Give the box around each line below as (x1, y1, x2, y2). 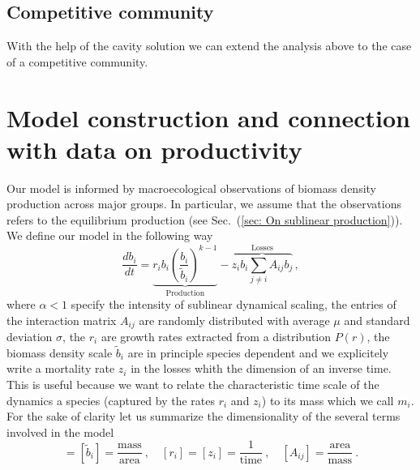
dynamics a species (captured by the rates (6, 391, 216, 408)
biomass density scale (6, 344, 113, 361)
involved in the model (6, 423, 114, 440)
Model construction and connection (6, 100, 410, 134)
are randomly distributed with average (139, 311, 330, 328)
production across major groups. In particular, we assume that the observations (6, 195, 401, 212)
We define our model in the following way (6, 227, 213, 244)
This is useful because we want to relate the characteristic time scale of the (6, 376, 379, 392)
